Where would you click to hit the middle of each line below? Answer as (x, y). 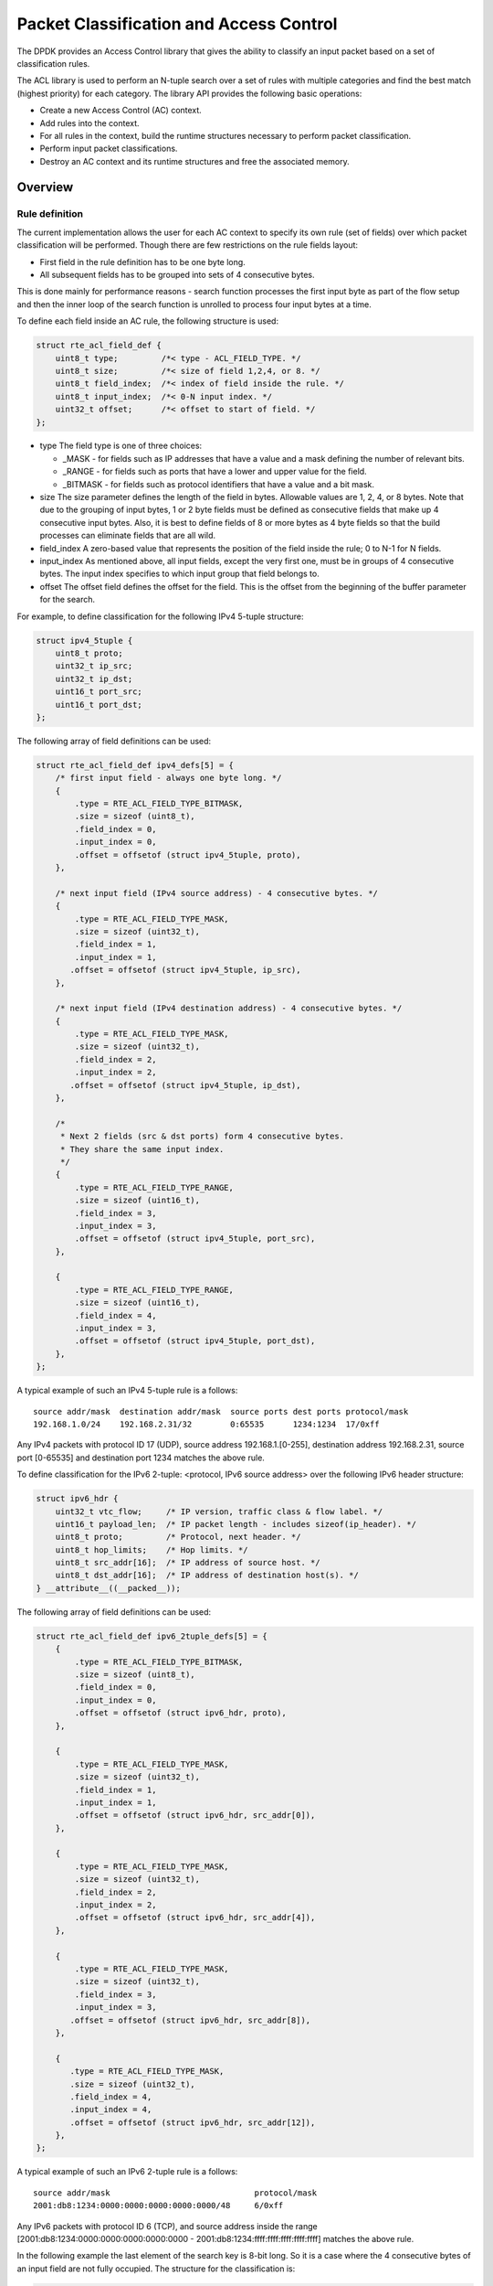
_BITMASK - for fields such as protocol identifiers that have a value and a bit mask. (218, 484)
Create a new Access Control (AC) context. (121, 111)
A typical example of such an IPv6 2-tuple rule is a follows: (127, 2172)
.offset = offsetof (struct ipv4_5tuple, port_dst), (195, 1341)
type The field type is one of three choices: (121, 446)
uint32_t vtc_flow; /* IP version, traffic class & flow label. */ (219, 1512)
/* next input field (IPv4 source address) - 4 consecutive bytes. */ (217, 893)
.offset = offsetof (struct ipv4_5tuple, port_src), (195, 1239)
